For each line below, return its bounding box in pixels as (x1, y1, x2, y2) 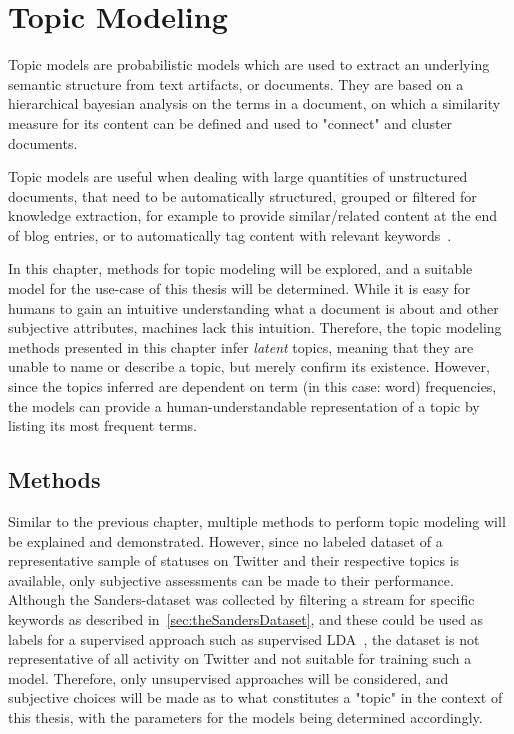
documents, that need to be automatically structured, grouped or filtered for (8, 185, 477, 206)
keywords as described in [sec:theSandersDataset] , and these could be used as (8, 608, 484, 629)
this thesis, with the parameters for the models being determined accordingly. (8, 706, 483, 727)
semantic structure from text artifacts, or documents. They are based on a (8, 73, 464, 94)
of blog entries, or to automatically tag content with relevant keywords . (8, 224, 452, 245)
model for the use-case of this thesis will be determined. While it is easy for (8, 278, 471, 299)
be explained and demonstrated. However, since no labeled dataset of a (8, 530, 443, 551)
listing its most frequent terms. (8, 415, 197, 436)
